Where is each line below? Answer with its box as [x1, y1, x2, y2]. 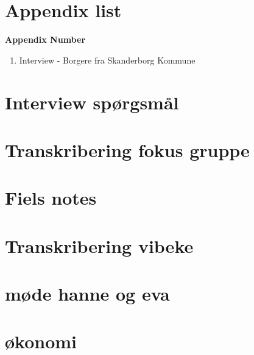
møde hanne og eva [5, 281, 170, 306]
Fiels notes [5, 185, 97, 210]
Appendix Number [5, 33, 86, 46]
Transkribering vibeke [5, 233, 194, 258]
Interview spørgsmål [5, 89, 179, 114]
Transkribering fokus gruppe [5, 137, 250, 162]
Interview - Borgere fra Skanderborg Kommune [19, 53, 196, 66]
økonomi [5, 329, 77, 354]
